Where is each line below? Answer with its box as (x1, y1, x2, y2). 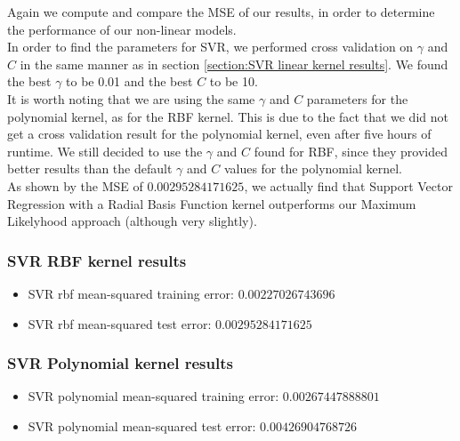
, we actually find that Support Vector (244, 176, 453, 195)
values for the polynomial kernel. (223, 159, 402, 178)
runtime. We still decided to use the (7, 141, 203, 160)
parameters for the (306, 89, 408, 108)
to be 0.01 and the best (66, 72, 193, 91)
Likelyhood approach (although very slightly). (7, 212, 257, 230)
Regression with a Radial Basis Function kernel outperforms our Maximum (7, 194, 416, 212)
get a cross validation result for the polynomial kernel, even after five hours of (7, 124, 432, 143)
